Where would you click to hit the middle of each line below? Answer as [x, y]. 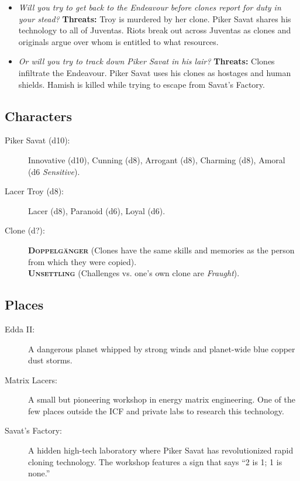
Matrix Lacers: [31, 379]
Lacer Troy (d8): [34, 191]
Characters [38, 116]
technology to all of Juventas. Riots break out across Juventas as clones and [155, 30]
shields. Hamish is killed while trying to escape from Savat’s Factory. [142, 84]
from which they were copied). [82, 261]
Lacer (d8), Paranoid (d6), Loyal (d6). [97, 210]
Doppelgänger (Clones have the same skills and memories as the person [161, 250]
